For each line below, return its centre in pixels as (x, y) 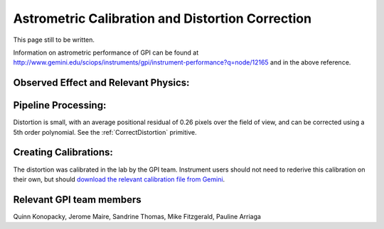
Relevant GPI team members (77, 200)
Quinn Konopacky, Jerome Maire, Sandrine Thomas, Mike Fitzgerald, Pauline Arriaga (137, 216)
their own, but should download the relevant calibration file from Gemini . (119, 179)
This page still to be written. (54, 40)
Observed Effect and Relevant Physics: (101, 83)
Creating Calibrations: (63, 152)
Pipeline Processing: (60, 105)
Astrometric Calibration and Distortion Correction (162, 18)
